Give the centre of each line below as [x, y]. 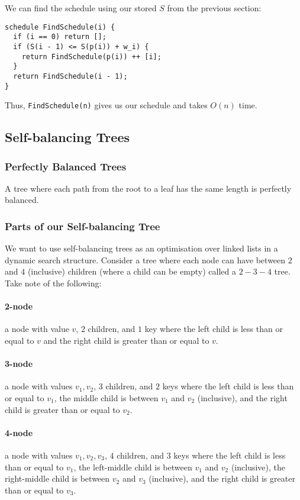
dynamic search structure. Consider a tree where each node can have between [145, 259]
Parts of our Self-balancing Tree [83, 226]
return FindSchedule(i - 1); [70, 76]
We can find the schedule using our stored [81, 8]
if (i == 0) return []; [60, 37]
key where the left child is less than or [214, 329]
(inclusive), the [258, 467]
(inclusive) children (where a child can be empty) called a [132, 271]
